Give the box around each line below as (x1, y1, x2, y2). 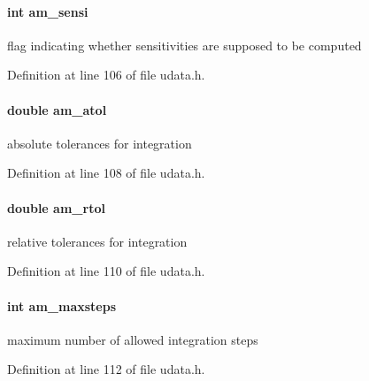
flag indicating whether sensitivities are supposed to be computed (7, 35, 362, 54)
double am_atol (7, 100, 107, 118)
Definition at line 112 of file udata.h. (7, 360, 205, 378)
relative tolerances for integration (7, 232, 188, 250)
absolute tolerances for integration (7, 133, 192, 152)
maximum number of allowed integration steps (7, 330, 258, 348)
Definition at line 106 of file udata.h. (7, 65, 205, 84)
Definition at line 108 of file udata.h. (7, 164, 205, 182)
